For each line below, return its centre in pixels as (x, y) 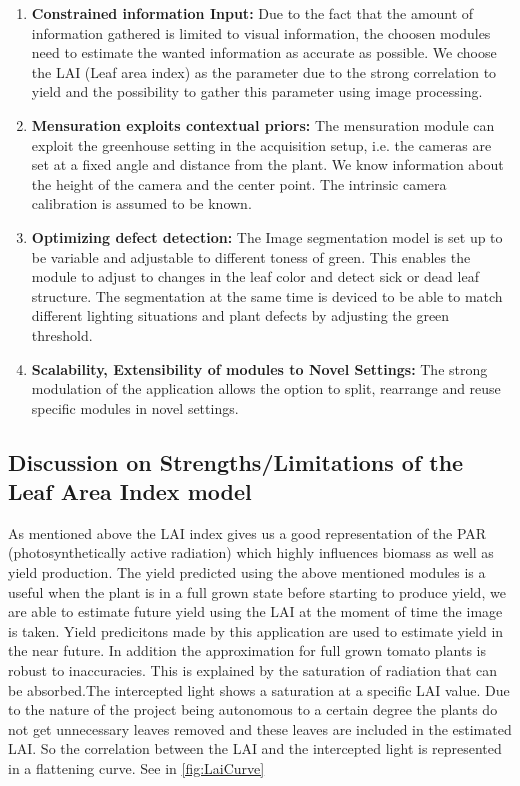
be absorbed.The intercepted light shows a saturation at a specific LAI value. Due (259, 689)
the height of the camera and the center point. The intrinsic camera (239, 183)
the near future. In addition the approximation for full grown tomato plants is (247, 650)
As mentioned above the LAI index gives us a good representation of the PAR (247, 532)
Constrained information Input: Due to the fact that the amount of (252, 13)
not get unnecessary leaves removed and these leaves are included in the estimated (260, 728)
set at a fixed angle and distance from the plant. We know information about (267, 164)
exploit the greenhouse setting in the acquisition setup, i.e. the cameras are (261, 144)
